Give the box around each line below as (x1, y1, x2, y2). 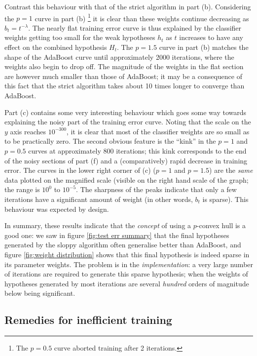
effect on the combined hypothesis (4, 42, 107, 52)
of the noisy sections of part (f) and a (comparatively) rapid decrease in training (4, 155, 248, 165)
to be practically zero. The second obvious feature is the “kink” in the (4, 136, 216, 146)
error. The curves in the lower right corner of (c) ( (4, 165, 156, 175)
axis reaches (10, 126, 46, 136)
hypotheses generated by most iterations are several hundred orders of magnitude (4, 278, 249, 288)
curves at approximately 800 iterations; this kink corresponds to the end (28, 145, 247, 156)
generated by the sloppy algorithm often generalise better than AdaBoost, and (4, 239, 241, 250)
